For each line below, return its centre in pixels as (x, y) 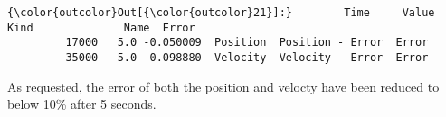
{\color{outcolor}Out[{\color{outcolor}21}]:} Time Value (221, 13)
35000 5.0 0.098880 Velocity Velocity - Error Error (247, 57)
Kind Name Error (101, 27)
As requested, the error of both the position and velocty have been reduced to (223, 86)
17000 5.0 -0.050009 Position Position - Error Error (247, 43)
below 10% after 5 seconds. (82, 104)
